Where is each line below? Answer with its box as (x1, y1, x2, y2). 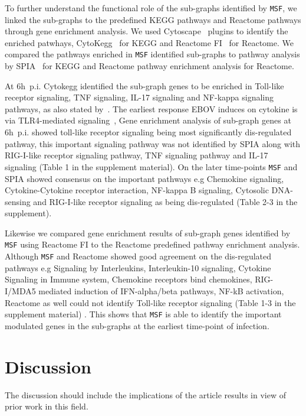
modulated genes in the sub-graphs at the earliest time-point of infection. (5, 319, 269, 331)
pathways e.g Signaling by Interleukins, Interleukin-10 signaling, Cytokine (5, 261, 271, 274)
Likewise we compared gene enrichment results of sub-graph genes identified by (5, 226, 291, 239)
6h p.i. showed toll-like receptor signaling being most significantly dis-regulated (5, 126, 292, 138)
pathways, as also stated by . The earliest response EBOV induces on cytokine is (5, 102, 298, 115)
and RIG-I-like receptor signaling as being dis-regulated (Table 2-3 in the (33, 195, 298, 207)
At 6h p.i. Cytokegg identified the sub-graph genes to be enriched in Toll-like (5, 79, 284, 92)
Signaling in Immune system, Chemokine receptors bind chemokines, (5, 273, 252, 285)
